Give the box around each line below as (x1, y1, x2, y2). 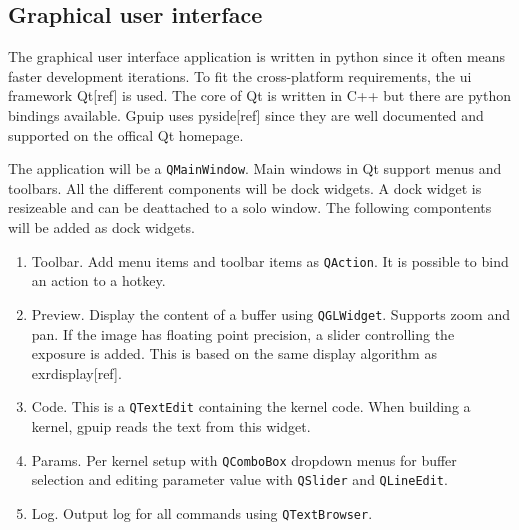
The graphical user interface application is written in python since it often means (8, 46, 506, 67)
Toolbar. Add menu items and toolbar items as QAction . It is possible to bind (31, 250, 509, 271)
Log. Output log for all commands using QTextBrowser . (31, 502, 373, 523)
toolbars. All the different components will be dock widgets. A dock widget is (8, 177, 482, 198)
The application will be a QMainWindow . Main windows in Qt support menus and (8, 158, 502, 179)
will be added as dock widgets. (8, 217, 195, 238)
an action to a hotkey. (31, 270, 166, 291)
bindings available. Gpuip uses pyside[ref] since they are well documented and (8, 104, 484, 125)
